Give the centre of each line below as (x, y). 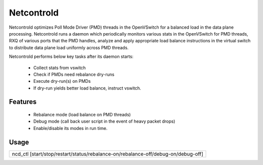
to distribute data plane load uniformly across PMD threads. (69, 47)
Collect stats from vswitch (60, 68)
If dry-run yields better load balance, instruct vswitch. (87, 88)
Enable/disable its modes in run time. (70, 128)
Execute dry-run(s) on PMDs (62, 81)
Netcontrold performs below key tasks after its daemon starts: (71, 56)
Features (23, 102)
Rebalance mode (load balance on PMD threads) (82, 115)
